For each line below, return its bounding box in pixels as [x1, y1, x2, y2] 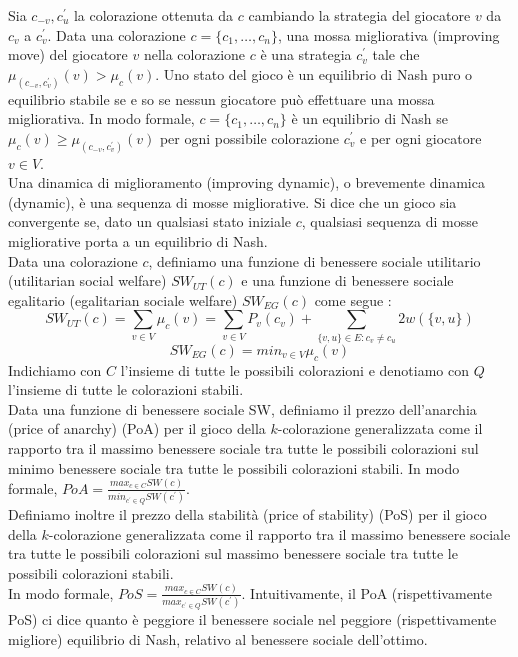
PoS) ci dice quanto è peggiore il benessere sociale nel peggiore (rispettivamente [8, 609, 497, 630]
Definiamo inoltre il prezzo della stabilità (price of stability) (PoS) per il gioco [8, 503, 487, 524]
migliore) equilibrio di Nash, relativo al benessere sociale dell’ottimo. [8, 628, 428, 649]
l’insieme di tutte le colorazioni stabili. [8, 379, 244, 400]
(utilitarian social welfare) [8, 270, 167, 291]
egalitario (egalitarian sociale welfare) [8, 289, 238, 310]
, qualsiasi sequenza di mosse [301, 211, 478, 232]
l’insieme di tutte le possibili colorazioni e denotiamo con [120, 359, 469, 380]
